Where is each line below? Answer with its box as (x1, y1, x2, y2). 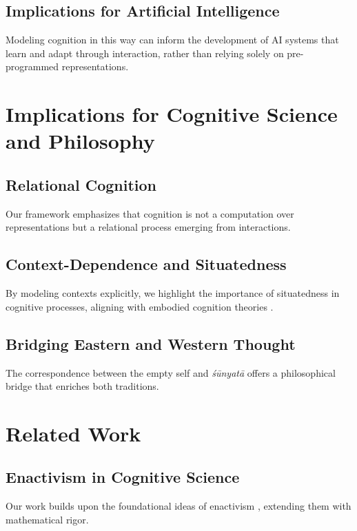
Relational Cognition (6, 174, 156, 195)
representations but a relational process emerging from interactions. (6, 220, 291, 234)
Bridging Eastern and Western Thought (6, 333, 296, 354)
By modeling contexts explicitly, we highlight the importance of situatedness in (6, 286, 340, 300)
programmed (6, 59, 59, 74)
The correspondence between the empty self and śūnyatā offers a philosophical (6, 365, 336, 379)
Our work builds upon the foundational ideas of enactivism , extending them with (6, 499, 351, 513)
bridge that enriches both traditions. (6, 379, 159, 393)
